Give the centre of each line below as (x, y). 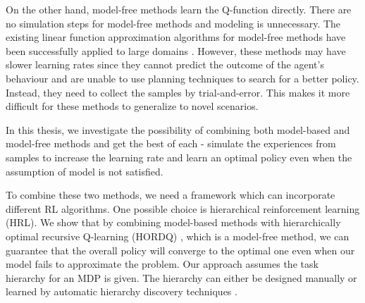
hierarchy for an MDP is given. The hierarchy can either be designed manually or (181, 277)
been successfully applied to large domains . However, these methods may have (176, 50)
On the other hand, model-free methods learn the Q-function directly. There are (179, 9)
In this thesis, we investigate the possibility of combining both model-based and (178, 129)
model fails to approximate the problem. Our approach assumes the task (162, 264)
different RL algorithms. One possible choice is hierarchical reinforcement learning (183, 208)
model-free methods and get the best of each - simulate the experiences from (171, 143)
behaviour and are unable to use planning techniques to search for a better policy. (182, 78)
